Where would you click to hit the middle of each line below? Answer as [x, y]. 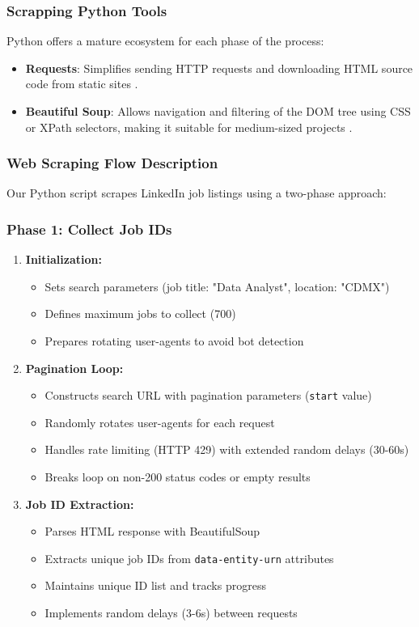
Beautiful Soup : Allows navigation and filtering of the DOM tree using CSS [218, 111]
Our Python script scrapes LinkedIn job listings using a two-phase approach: [197, 193]
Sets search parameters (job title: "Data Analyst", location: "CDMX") [217, 286]
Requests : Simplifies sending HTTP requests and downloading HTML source [219, 68]
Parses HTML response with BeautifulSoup [152, 531]
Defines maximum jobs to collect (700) [140, 313]
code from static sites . [82, 84]
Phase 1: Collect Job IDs [89, 229]
